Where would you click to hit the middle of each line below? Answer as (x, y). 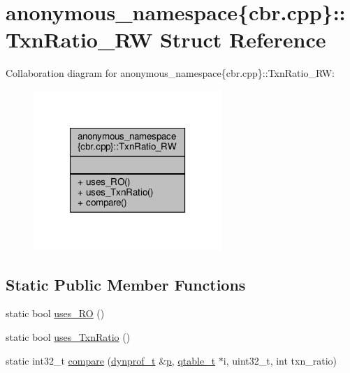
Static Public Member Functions (126, 284)
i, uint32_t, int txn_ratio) (280, 360)
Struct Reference (243, 39)
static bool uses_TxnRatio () (68, 336)
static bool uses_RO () (55, 313)
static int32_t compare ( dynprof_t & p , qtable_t (111, 360)
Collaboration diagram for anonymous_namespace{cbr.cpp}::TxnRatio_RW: (170, 73)
